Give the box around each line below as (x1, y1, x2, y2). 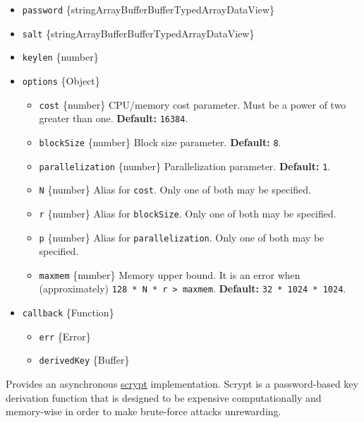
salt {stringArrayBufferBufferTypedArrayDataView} (22, 25, 255, 40)
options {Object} (22, 73, 100, 88)
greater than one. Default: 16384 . (39, 111, 188, 126)
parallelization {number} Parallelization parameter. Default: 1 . (39, 158, 331, 173)
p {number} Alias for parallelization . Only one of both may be (39, 230, 324, 244)
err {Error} (39, 328, 91, 343)
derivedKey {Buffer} (39, 352, 130, 367)
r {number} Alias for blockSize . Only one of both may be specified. (39, 205, 336, 220)
